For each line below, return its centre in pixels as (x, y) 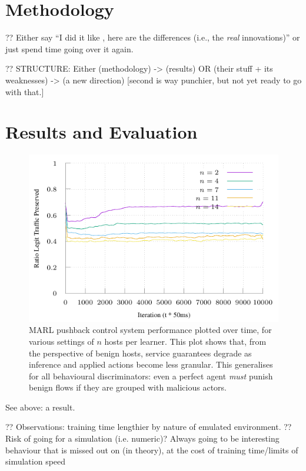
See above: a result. (40, 407)
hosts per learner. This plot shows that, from (185, 341)
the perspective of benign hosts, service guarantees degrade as (140, 353)
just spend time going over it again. (69, 48)
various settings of (61, 341)
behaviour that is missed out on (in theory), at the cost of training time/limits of (152, 450)
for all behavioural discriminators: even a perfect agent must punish (151, 376)
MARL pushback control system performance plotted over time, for (150, 330)
